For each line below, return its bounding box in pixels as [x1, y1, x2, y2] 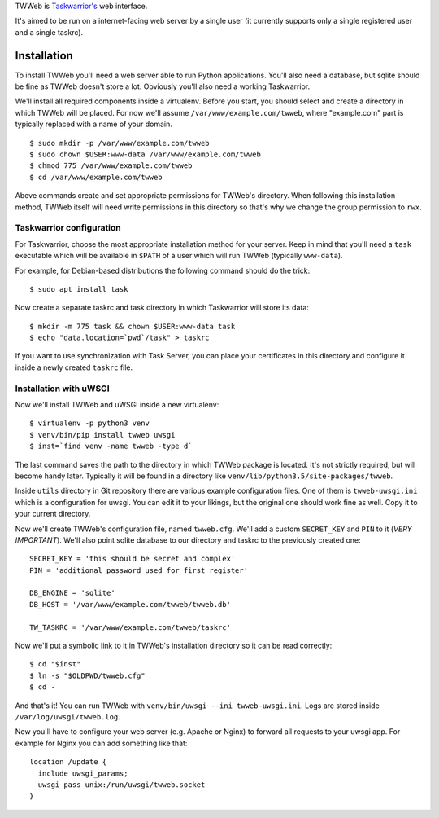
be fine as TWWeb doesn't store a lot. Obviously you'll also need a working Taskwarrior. [15, 81, 311, 91]
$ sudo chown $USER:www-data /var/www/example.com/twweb [29, 150, 262, 159]
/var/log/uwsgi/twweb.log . [15, 711, 121, 721]
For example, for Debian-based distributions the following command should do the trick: [15, 266, 311, 275]
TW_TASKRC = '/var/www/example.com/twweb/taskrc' [29, 622, 232, 631]
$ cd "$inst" [29, 660, 81, 669]
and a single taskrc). [15, 27, 84, 37]
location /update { [29, 758, 107, 767]
